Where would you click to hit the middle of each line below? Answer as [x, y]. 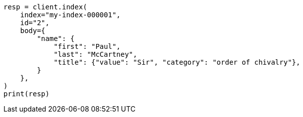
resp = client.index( [45, 7]
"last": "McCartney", [95, 54]
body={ [33, 31]
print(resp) [27, 94]
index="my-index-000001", [70, 15]
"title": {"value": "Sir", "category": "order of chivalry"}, [177, 62]
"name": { [56, 39]
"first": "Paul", [87, 46]
